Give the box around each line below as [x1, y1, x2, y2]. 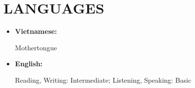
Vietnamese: [15, 26, 57, 36]
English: [15, 59, 43, 69]
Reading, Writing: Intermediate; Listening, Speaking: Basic [15, 74, 192, 85]
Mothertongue [15, 42, 57, 52]
